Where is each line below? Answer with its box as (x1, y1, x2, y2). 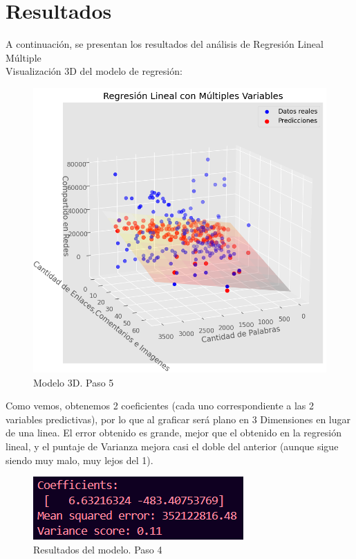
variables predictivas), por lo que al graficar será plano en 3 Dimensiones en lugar (6, 411, 351, 426)
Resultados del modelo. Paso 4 (33, 542, 162, 556)
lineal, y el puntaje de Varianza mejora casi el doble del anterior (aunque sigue (6, 438, 339, 453)
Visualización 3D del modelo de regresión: (6, 64, 182, 78)
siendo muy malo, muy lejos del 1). (6, 452, 153, 467)
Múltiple (6, 50, 41, 64)
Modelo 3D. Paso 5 (33, 375, 114, 389)
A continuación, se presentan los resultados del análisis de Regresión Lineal (6, 37, 324, 51)
